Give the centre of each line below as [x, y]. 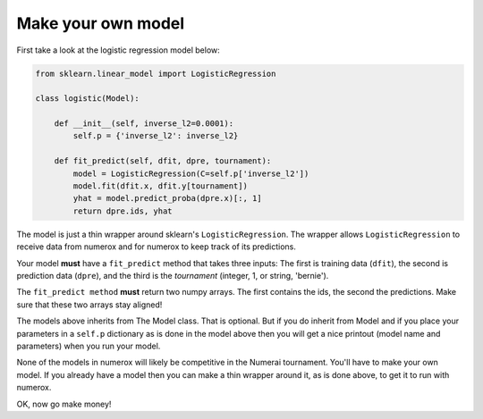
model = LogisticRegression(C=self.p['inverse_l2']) [191, 173]
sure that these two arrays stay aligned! [89, 305]
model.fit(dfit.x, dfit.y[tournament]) [160, 186]
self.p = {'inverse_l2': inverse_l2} [156, 136]
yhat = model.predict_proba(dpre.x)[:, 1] [168, 198]
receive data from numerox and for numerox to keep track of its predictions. [157, 247]
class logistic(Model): [88, 99]
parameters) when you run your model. [89, 346]
